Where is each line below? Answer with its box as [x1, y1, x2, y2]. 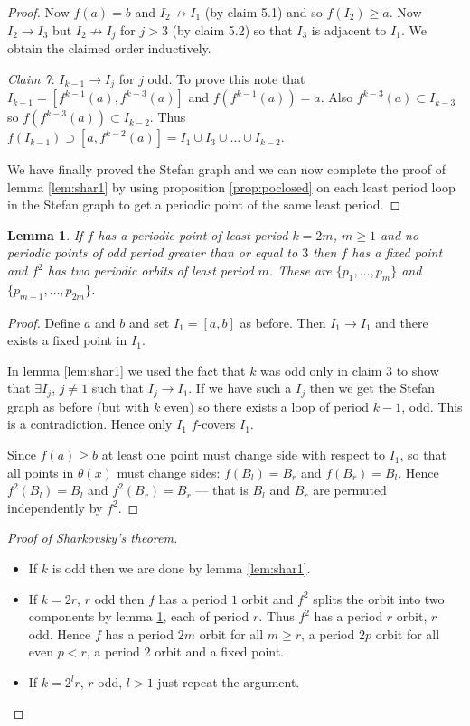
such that [91, 378, 145, 397]
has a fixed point [352, 243, 443, 262]
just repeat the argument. [157, 673, 300, 692]
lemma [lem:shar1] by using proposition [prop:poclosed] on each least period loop [7, 177, 456, 196]
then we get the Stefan [309, 378, 436, 397]
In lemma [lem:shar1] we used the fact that [7, 360, 246, 379]
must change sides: [117, 462, 221, 481]
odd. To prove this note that [147, 69, 305, 88]
